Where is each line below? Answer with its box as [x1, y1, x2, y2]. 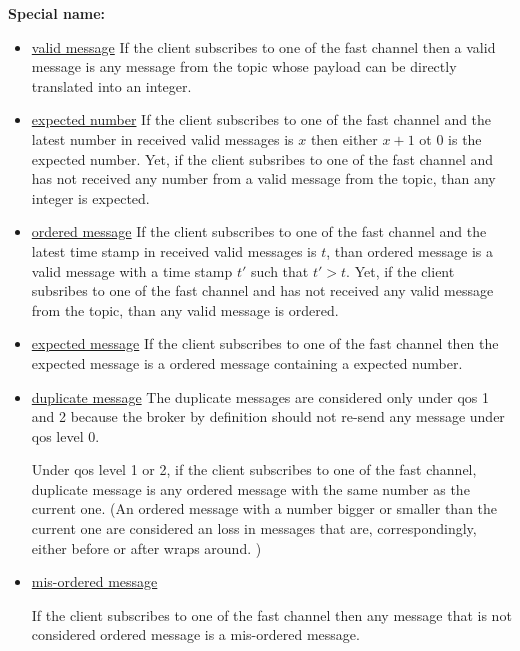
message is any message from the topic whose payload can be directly [31, 56, 457, 77]
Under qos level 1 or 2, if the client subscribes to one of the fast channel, [31, 459, 477, 480]
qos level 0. [31, 425, 100, 446]
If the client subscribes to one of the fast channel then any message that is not [31, 604, 512, 625]
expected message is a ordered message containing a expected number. [31, 352, 463, 373]
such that [251, 260, 309, 281]
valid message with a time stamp [31, 260, 233, 281]
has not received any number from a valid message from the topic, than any [31, 168, 496, 189]
